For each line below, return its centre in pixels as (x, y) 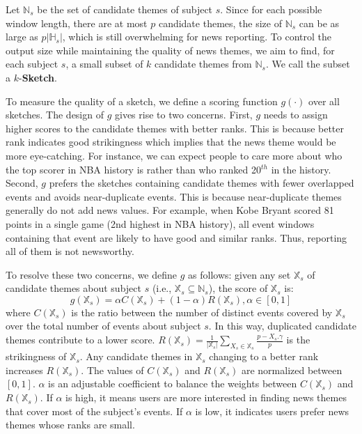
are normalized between (292, 370)
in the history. (301, 169)
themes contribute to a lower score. (80, 340)
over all (324, 101)
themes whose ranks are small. (70, 425)
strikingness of (36, 356)
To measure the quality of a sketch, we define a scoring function (142, 101)
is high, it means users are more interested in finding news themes (206, 397)
